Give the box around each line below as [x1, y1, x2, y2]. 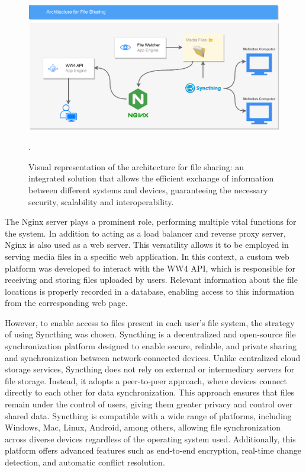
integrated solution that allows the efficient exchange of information [28, 172, 274, 184]
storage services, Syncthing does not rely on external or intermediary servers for [5, 363, 295, 375]
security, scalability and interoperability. [28, 195, 174, 208]
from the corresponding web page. [5, 296, 128, 309]
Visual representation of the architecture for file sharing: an [28, 160, 244, 173]
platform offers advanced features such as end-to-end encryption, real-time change [5, 444, 301, 457]
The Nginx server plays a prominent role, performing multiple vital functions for [5, 215, 297, 228]
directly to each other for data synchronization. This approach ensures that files [5, 386, 295, 398]
